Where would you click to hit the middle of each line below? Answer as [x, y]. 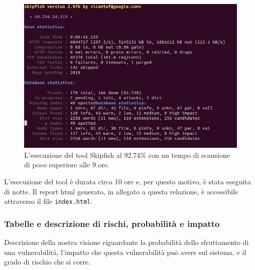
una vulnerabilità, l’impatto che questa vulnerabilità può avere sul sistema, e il [125, 252]
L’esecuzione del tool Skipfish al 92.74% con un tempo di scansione [127, 155]
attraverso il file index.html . [48, 201]
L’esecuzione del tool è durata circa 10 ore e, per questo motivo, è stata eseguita [127, 181]
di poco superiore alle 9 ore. [67, 165]
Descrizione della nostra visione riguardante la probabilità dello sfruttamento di [126, 242]
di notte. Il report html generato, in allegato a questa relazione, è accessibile [121, 191]
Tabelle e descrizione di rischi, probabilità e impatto [112, 223]
